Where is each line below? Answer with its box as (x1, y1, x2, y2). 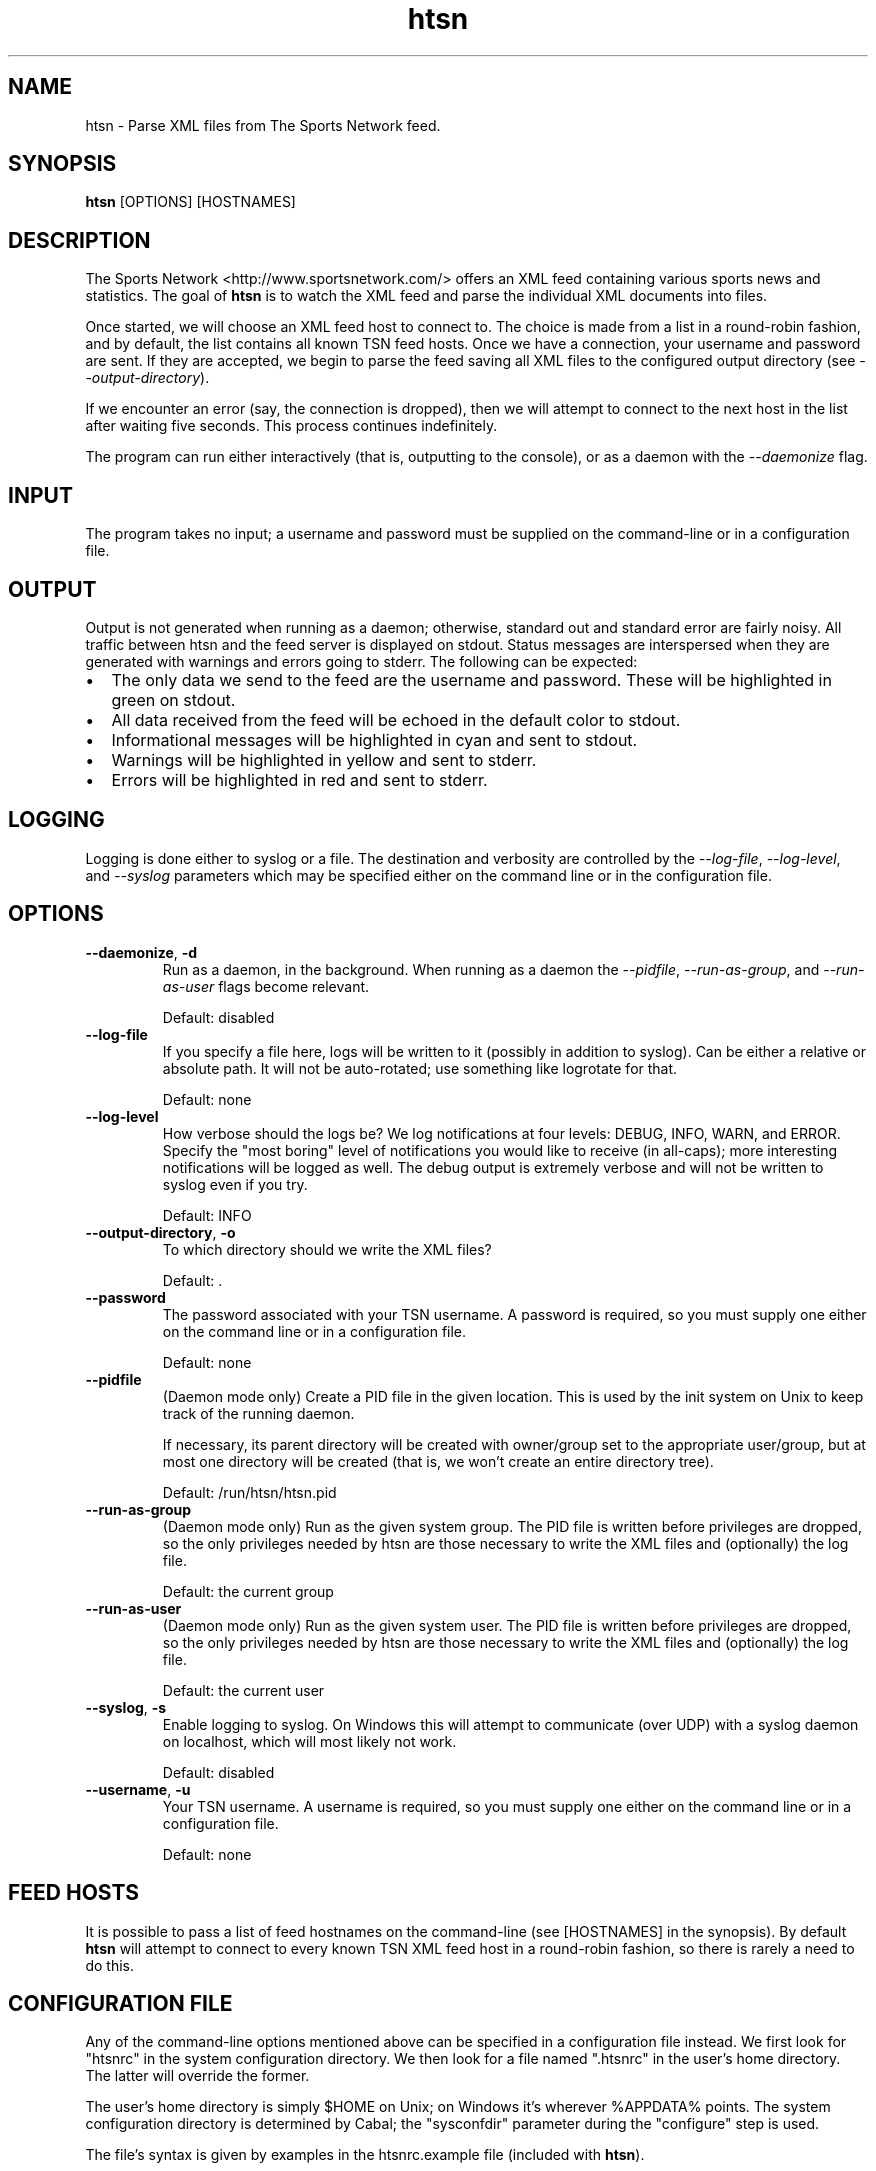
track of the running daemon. (162, 1404, 355, 1422)
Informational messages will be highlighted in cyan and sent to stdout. (111, 729, 638, 750)
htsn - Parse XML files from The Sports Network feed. (85, 116, 441, 134)
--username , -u (85, 1780, 191, 1798)
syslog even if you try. (162, 1175, 308, 1193)
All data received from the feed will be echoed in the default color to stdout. (111, 709, 681, 730)
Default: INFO (162, 1206, 252, 1224)
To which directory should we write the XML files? (162, 1240, 492, 1258)
